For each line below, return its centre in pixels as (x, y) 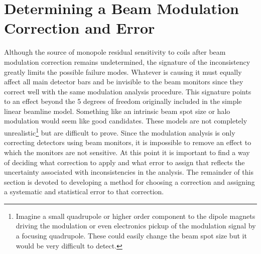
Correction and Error (80, 28)
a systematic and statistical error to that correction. (84, 192)
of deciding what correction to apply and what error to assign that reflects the (124, 162)
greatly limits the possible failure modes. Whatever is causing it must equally (123, 72)
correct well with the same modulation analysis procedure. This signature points (128, 91)
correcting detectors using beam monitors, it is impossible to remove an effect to (128, 142)
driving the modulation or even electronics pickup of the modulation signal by (136, 226)
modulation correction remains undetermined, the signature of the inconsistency (127, 61)
